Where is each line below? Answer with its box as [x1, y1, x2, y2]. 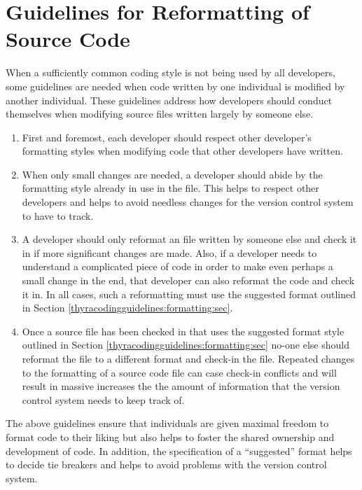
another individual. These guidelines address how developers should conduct [6, 92, 333, 107]
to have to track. [22, 208, 94, 223]
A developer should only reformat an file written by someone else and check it [22, 232, 357, 246]
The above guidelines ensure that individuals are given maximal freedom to [6, 416, 329, 430]
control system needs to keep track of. [22, 392, 185, 407]
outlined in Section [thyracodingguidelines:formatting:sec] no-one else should [22, 337, 349, 352]
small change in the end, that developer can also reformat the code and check [22, 273, 355, 288]
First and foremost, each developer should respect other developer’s [22, 129, 312, 144]
